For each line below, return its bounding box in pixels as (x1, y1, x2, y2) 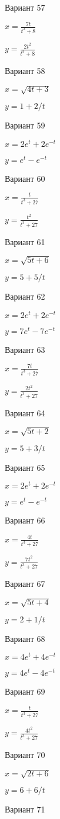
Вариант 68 (5, 632, 45, 644)
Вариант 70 (5, 749, 45, 761)
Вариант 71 (5, 803, 45, 815)
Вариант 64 (5, 406, 45, 419)
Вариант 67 (5, 577, 45, 590)
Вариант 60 (5, 172, 45, 184)
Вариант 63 (5, 343, 45, 355)
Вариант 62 (5, 290, 45, 302)
